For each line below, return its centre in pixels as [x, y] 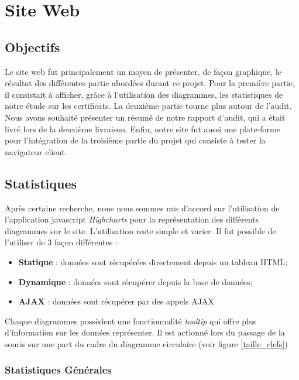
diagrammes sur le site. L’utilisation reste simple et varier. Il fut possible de [140, 230]
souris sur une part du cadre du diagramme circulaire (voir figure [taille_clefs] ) [146, 343]
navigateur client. [36, 151]
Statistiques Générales [58, 370]
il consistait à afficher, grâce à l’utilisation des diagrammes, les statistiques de [144, 94]
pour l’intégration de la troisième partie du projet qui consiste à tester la [135, 140]
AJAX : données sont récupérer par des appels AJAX [116, 301]
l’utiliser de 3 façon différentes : [61, 242]
